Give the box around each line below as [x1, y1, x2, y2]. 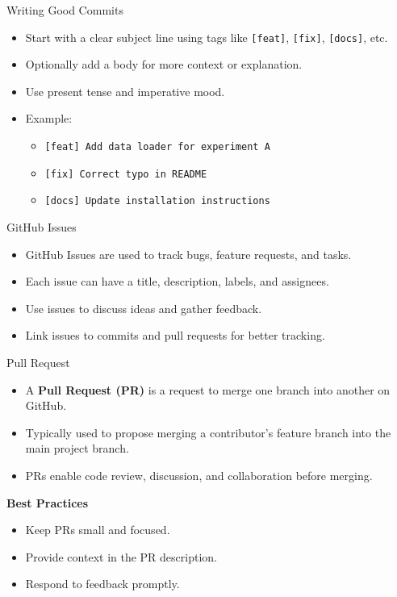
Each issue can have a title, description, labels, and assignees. [25, 273, 329, 290]
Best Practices [6, 494, 89, 511]
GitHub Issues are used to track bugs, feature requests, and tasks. [25, 245, 352, 262]
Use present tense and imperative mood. [25, 82, 225, 99]
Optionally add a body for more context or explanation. [25, 56, 303, 73]
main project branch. [25, 440, 129, 457]
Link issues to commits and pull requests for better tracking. [25, 327, 325, 344]
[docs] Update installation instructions [44, 195, 270, 207]
